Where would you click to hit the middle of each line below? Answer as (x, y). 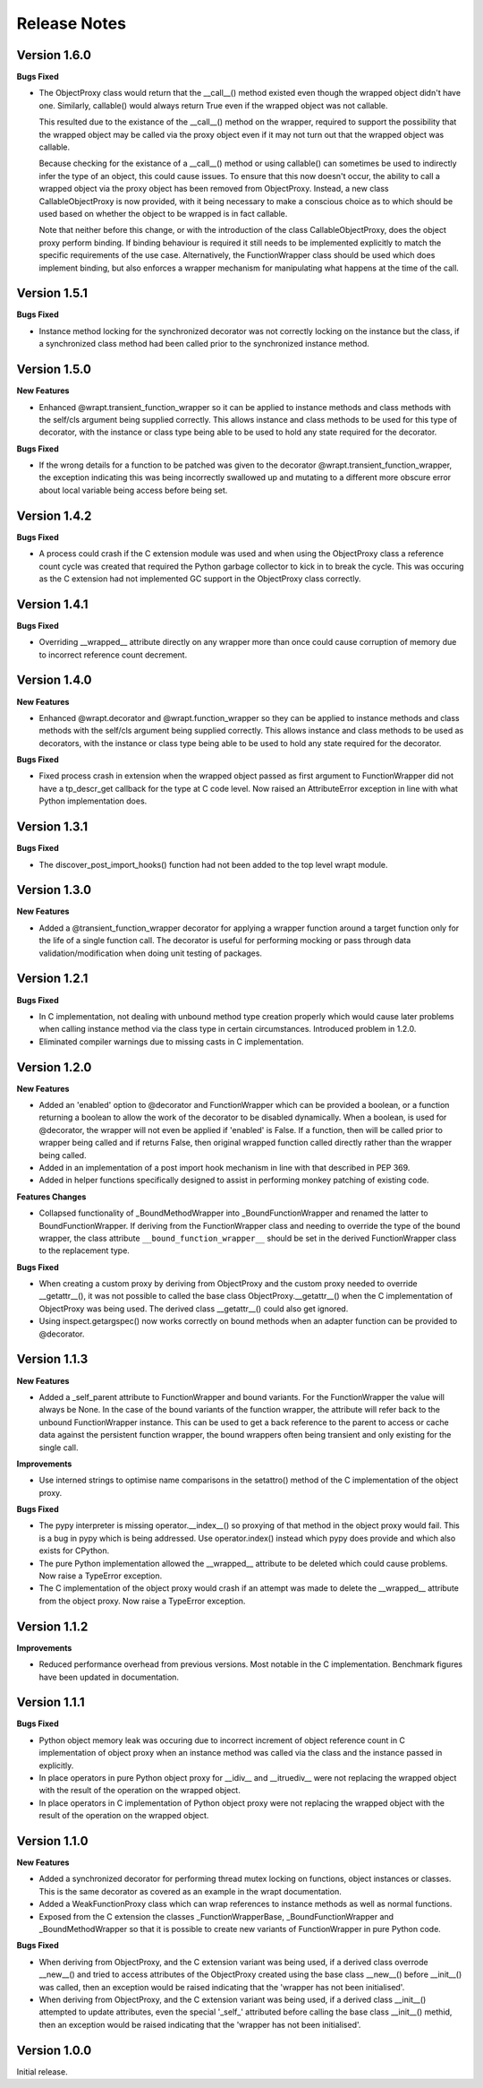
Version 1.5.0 (54, 369)
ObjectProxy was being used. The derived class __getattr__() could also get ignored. (194, 1309)
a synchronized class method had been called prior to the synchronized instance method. (204, 344)
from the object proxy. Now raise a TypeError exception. (142, 1601)
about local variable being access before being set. (133, 490)
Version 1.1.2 (52, 1626)
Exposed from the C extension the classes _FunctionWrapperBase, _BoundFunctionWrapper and (216, 1916)
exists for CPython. (74, 1551)
